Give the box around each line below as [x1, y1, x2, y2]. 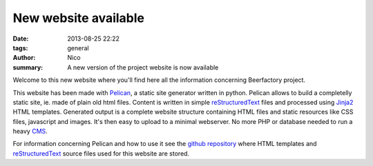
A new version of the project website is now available [67, 63, 219, 72]
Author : [12, 54, 36, 62]
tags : [12, 43, 28, 52]
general [67, 43, 89, 52]
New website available [12, 10, 145, 25]
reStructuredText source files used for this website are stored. [12, 149, 190, 158]
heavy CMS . [12, 127, 48, 136]
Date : [12, 34, 29, 43]
